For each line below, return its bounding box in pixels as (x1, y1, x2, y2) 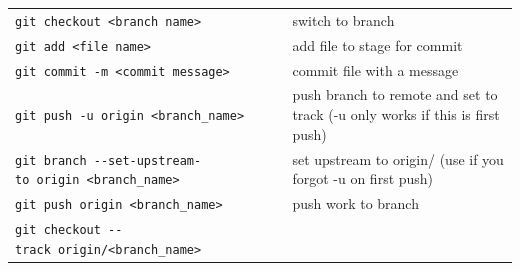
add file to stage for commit (292, 34, 463, 55)
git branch (15, 153, 87, 168)
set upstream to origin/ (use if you (292, 148, 504, 169)
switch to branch (292, 9, 395, 30)
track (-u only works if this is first (292, 104, 500, 125)
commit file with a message (292, 59, 459, 80)
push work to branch (292, 193, 419, 214)
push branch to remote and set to (292, 84, 498, 105)
